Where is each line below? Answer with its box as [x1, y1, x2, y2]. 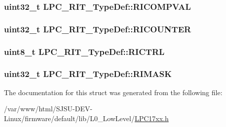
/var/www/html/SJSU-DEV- [4, 103, 93, 114]
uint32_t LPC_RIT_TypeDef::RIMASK [4, 68, 172, 80]
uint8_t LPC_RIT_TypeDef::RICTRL [4, 45, 165, 57]
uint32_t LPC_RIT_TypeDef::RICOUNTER [4, 23, 191, 35]
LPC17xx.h [134, 113, 169, 123]
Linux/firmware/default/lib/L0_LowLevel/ [4, 113, 135, 123]
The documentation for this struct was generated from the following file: [4, 87, 223, 97]
